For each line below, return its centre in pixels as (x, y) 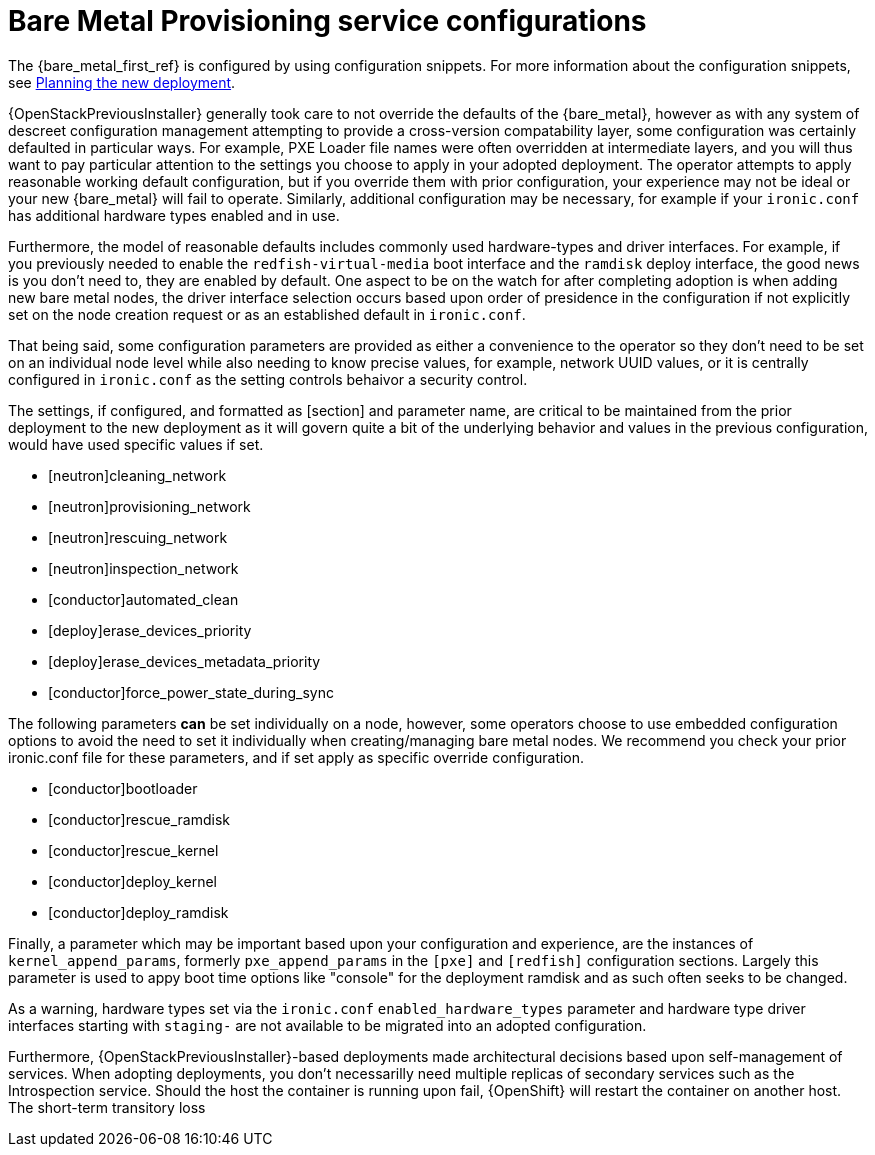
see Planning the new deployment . (122, 82)
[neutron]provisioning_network (149, 506)
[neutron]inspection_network (143, 568)
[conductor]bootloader (123, 788)
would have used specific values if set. (136, 444)
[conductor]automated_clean (143, 599)
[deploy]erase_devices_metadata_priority (184, 661)
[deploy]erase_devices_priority (150, 630)
